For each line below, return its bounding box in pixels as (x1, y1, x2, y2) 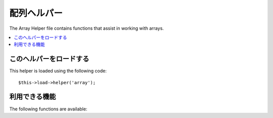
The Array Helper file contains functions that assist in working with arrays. (9, 25, 164, 31)
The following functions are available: (9, 106, 87, 112)
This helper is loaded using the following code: (9, 68, 107, 74)
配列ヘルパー (9, 8, 63, 19)
